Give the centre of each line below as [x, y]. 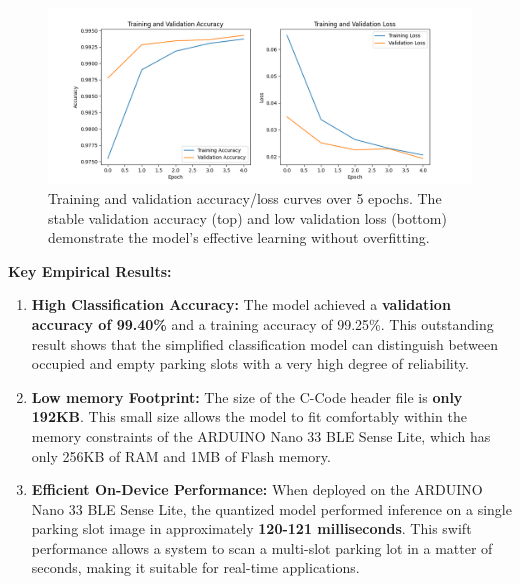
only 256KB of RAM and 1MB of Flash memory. [181, 455]
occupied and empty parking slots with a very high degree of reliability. [250, 363]
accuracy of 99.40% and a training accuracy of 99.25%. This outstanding [262, 323]
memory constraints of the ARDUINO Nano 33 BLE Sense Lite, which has [261, 435]
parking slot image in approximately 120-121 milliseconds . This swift [251, 528]
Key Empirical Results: [90, 270]
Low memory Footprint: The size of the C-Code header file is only [247, 396]
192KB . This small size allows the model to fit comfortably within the [249, 416]
